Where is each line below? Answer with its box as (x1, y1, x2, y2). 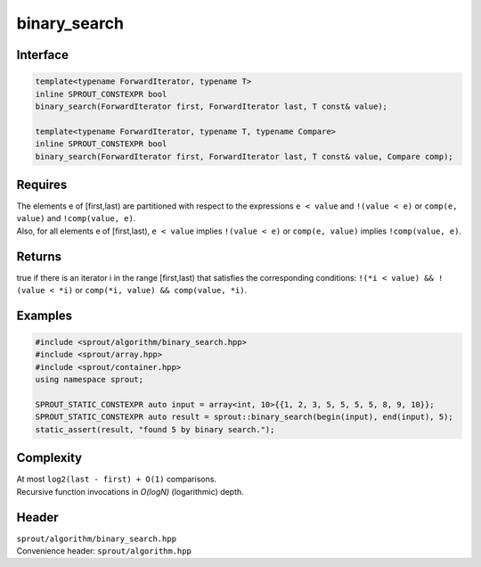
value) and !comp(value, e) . (16, 213, 136, 224)
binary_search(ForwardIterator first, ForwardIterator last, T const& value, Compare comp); (35, 152, 453, 161)
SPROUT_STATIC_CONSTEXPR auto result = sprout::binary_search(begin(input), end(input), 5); (35, 412, 453, 423)
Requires (16, 177, 68, 192)
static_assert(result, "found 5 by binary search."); (35, 424, 275, 434)
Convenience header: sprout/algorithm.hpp (16, 546, 192, 556)
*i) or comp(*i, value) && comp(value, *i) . (58, 285, 248, 296)
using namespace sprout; (35, 374, 144, 385)
